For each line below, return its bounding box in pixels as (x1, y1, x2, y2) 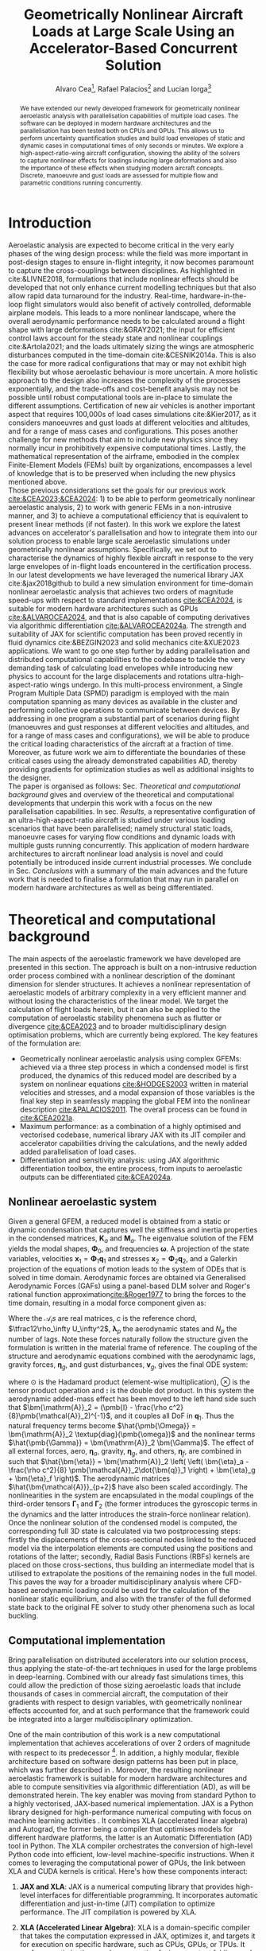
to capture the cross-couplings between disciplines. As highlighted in (8, 266, 236, 275)
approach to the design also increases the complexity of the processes (8, 376, 241, 385)
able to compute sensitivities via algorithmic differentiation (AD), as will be (8, 1782, 251, 1791)
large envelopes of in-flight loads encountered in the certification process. (8, 562, 252, 571)
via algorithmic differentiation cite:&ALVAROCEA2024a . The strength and (8, 621, 247, 630)
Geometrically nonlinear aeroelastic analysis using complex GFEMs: (19, 1054, 242, 1064)
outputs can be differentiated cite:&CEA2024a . (19, 1172, 173, 1182)
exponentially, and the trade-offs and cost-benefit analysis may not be (8, 384, 239, 394)
